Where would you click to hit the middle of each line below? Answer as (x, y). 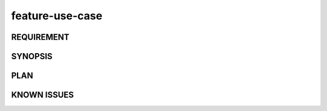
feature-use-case (57, 16)
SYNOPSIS (32, 56)
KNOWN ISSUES (42, 95)
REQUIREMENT (40, 37)
